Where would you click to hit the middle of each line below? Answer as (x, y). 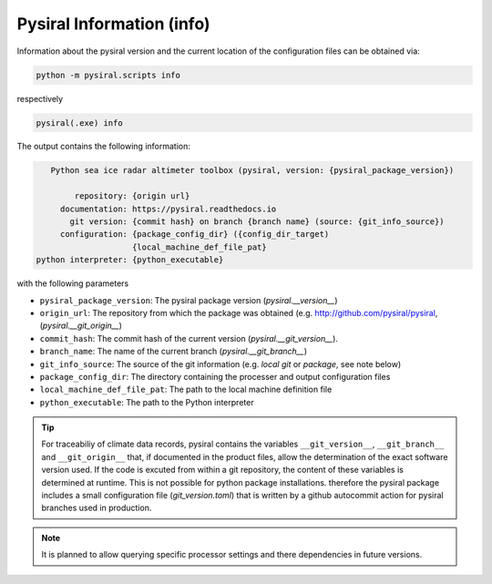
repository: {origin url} (132, 196)
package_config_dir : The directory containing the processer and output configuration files (215, 376)
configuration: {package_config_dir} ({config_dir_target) (195, 234)
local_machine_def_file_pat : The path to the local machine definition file (186, 389)
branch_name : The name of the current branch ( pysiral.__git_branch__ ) (173, 352)
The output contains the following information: (104, 147)
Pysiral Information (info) (113, 24)
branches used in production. (97, 508)
